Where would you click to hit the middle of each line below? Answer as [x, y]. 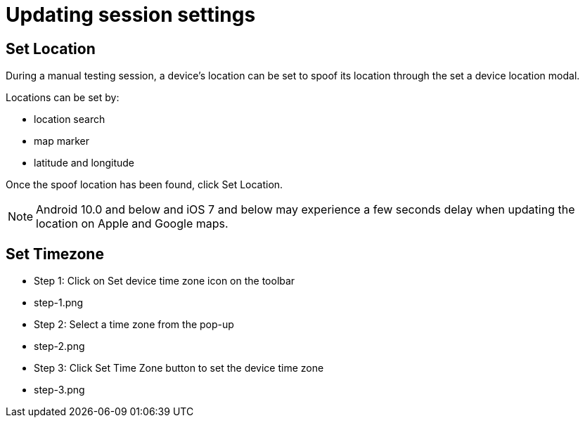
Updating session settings [131, 15]
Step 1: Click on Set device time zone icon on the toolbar [165, 281]
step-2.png [59, 346]
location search [70, 119]
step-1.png [59, 303]
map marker [62, 141]
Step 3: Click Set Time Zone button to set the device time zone [179, 368]
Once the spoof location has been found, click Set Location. [144, 185]
